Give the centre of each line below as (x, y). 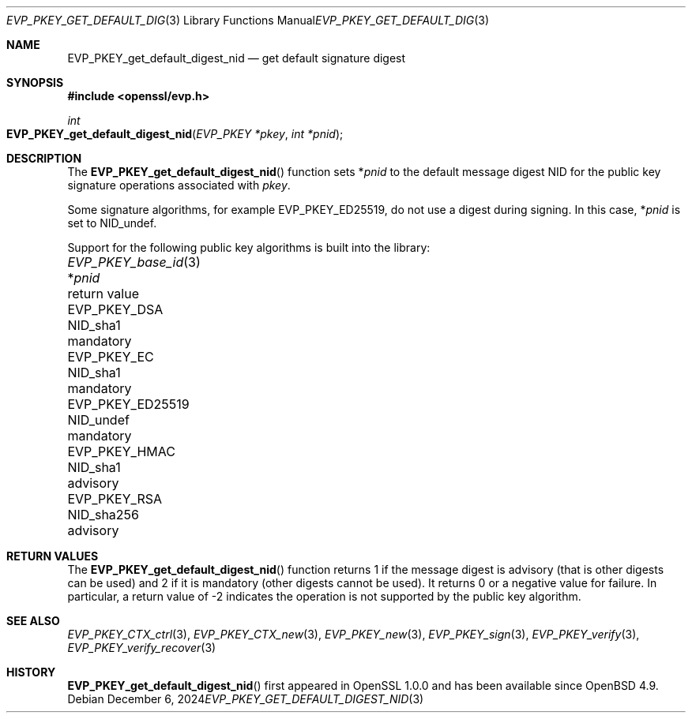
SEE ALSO (33, 621)
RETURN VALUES (53, 556)
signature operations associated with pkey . (179, 185)
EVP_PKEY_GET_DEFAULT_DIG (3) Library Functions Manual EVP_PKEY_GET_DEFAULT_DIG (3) (248, 20)
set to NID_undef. (112, 223)
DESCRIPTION (44, 158)
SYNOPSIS (35, 82)
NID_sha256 (103, 515)
